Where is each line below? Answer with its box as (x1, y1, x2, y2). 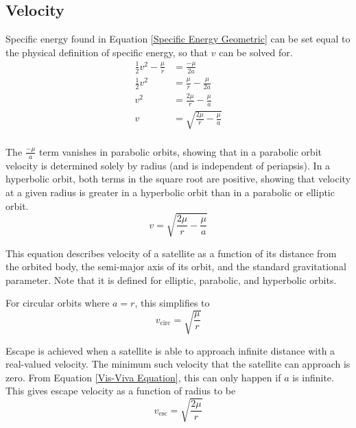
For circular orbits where (5, 296, 110, 310)
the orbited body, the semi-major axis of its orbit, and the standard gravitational (5, 259, 346, 274)
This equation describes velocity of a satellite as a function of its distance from (5, 246, 337, 260)
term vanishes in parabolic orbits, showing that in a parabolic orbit (38, 144, 322, 158)
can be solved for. (219, 45, 293, 59)
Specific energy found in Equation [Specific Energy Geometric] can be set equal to (5, 32, 351, 46)
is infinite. (292, 370, 334, 384)
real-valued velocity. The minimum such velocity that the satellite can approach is (5, 357, 351, 371)
